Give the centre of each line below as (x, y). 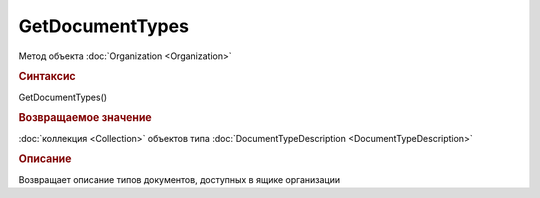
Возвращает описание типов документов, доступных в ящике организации (179, 179)
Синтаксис (47, 77)
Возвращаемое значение (85, 118)
